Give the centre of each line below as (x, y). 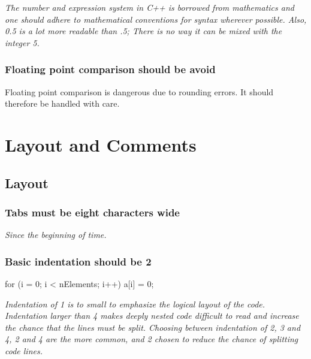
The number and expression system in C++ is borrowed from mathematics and (150, 7)
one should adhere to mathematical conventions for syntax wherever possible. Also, (156, 19)
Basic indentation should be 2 (78, 261)
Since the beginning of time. (56, 235)
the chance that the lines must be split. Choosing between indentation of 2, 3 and (153, 327)
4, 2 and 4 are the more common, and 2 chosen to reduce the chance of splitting (152, 339)
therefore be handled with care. (62, 103)
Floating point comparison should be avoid (110, 69)
